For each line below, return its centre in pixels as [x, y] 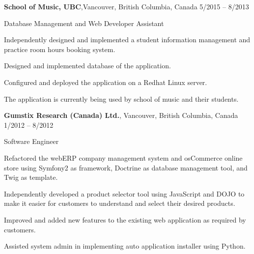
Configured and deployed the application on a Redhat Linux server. [106, 82]
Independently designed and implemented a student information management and [127, 40]
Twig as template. [31, 177]
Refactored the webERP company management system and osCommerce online [123, 157]
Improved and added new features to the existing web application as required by [125, 219]
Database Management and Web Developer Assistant [84, 23]
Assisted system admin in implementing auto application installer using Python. [125, 246]
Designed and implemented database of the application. [87, 66]
